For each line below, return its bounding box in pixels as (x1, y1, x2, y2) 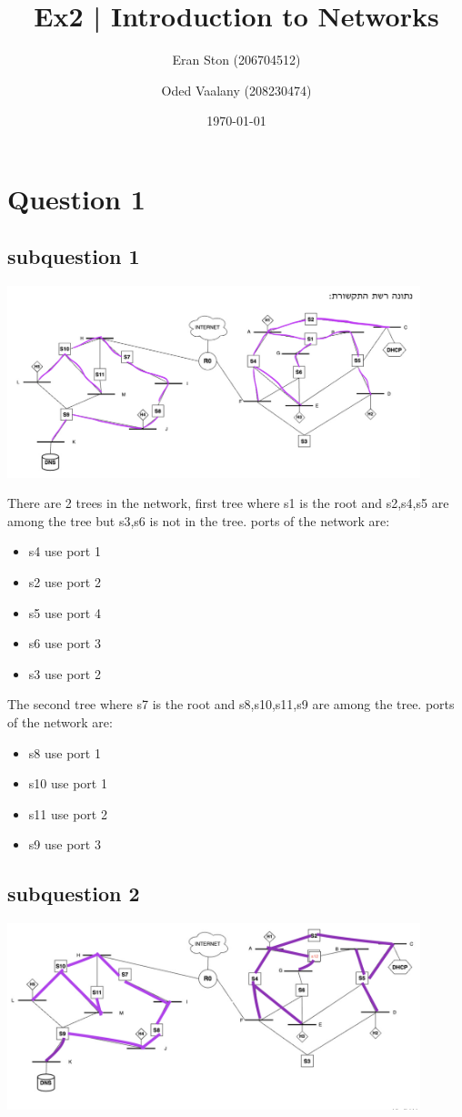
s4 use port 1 (28, 542, 101, 561)
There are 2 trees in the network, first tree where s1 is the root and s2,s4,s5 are (7, 493, 449, 513)
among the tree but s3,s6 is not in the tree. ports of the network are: (7, 511, 390, 530)
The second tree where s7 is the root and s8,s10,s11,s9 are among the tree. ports (7, 695, 455, 714)
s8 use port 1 (28, 743, 101, 762)
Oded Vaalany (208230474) (161, 80, 312, 99)
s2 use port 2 (28, 573, 101, 592)
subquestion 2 (7, 879, 140, 908)
